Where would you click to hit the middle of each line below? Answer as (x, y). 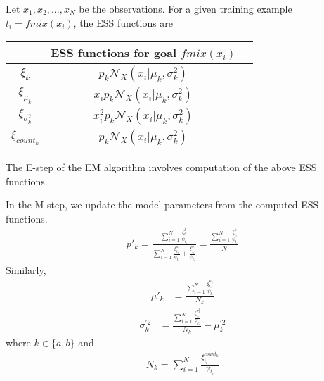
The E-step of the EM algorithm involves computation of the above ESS (161, 167)
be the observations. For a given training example (186, 8)
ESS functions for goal (114, 53)
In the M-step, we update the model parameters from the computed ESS (162, 205)
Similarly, (26, 270)
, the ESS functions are (123, 22)
